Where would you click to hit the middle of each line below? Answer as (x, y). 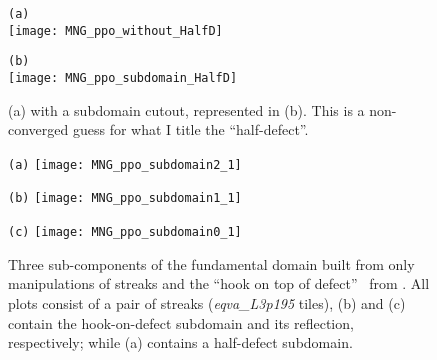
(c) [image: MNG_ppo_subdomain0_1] (125, 232)
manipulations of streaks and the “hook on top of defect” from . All (219, 283)
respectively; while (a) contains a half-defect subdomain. (180, 342)
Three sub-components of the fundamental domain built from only (211, 263)
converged (38, 129)
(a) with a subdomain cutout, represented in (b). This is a (186, 109)
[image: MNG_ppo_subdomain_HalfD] (123, 77)
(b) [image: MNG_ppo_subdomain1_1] (125, 198)
